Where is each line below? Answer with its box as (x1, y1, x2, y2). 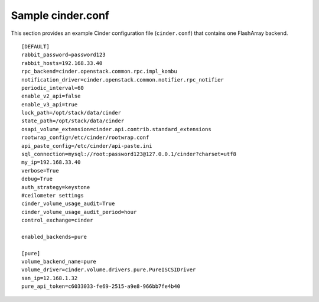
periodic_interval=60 (21, 85, 84, 91)
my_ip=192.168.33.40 (21, 159, 81, 165)
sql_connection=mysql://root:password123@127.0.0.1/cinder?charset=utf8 (21, 151, 236, 158)
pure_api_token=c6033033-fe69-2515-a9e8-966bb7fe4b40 (21, 283, 180, 290)
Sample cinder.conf (11, 9, 109, 22)
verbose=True (21, 167, 59, 174)
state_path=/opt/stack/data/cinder (21, 118, 125, 124)
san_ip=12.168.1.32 (21, 275, 78, 281)
